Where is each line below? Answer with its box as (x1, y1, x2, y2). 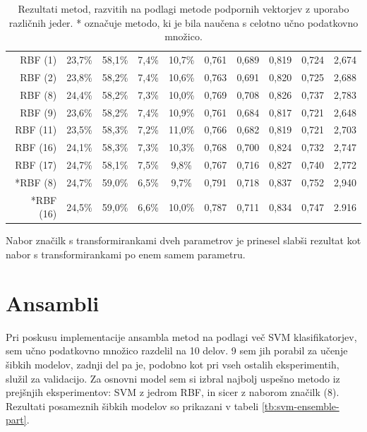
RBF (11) (15, 122, 57, 137)
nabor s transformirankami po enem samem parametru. (6, 247, 246, 262)
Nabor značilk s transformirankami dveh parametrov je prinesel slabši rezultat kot (6, 233, 361, 248)
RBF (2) (20, 69, 57, 84)
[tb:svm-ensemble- (261, 398, 339, 413)
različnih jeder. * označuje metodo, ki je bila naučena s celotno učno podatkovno (8, 15, 359, 30)
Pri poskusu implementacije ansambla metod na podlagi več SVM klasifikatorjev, (6, 329, 357, 344)
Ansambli (6, 288, 100, 317)
